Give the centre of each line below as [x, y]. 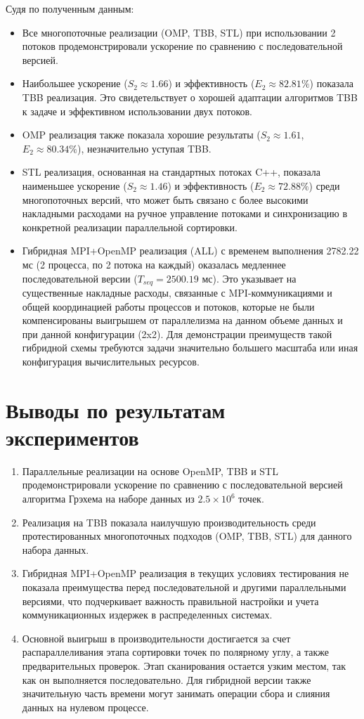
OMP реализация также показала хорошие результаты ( [141, 135]
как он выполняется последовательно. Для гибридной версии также [167, 679]
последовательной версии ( [80, 278]
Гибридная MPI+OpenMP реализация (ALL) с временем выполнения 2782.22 [190, 251]
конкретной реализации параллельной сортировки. [130, 227]
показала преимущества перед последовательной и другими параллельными [184, 587]
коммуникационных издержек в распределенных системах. [147, 615]
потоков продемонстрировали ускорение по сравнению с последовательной [182, 46]
